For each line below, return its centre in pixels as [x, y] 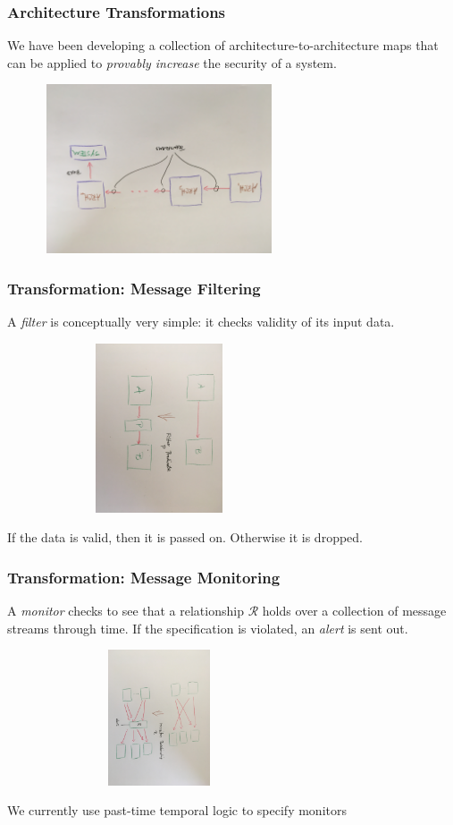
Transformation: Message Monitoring [144, 577]
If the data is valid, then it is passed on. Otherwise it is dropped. [185, 537]
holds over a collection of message [354, 611]
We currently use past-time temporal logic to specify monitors [177, 810]
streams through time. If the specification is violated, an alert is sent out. [208, 628]
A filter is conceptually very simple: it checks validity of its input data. [201, 322]
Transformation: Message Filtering [134, 288]
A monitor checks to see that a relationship [126, 611]
